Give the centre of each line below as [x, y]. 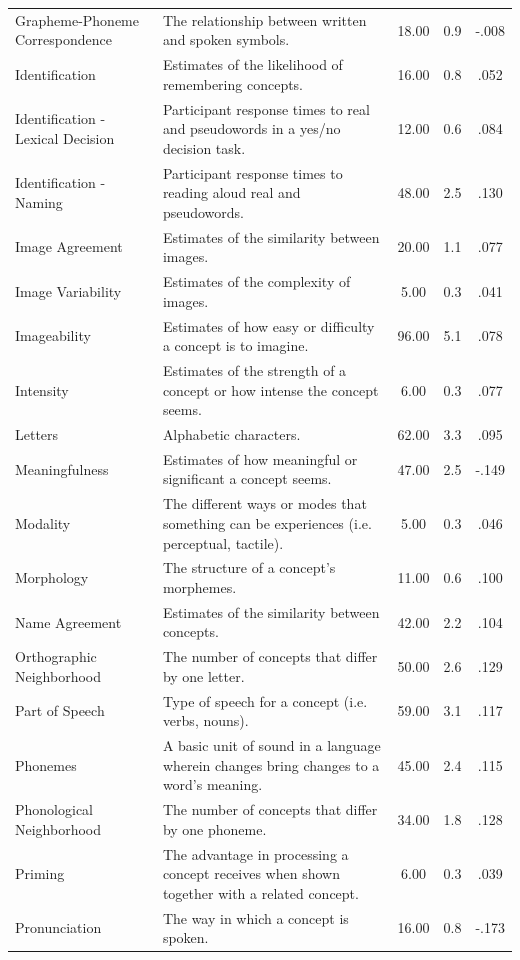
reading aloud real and [231, 192]
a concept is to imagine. [235, 345]
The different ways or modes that [264, 503]
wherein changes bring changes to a [271, 764]
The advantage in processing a [255, 853]
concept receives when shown [251, 873]
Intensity [42, 389]
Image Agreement [69, 246]
